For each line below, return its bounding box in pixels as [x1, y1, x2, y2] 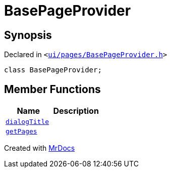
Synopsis [4, 28, 52, 41]
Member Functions [4, 82, 101, 96]
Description [53, 106, 99, 116]
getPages [6, 127, 37, 136]
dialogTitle [6, 118, 49, 126]
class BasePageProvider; [4, 66, 102, 74]
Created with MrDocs [4, 144, 75, 153]
